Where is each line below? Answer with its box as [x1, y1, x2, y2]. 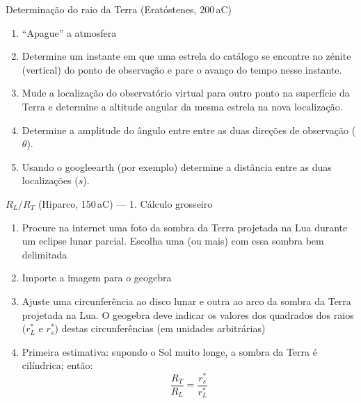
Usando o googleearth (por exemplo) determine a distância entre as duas [22, 159, 332, 174]
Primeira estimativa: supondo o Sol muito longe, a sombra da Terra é [22, 344, 317, 359]
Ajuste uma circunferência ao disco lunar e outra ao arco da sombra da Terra [22, 293, 351, 308]
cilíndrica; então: [22, 358, 93, 372]
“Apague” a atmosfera [22, 25, 117, 40]
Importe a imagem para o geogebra [22, 270, 172, 285]
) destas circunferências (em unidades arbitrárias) [54, 321, 266, 336]
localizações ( [22, 173, 79, 188]
